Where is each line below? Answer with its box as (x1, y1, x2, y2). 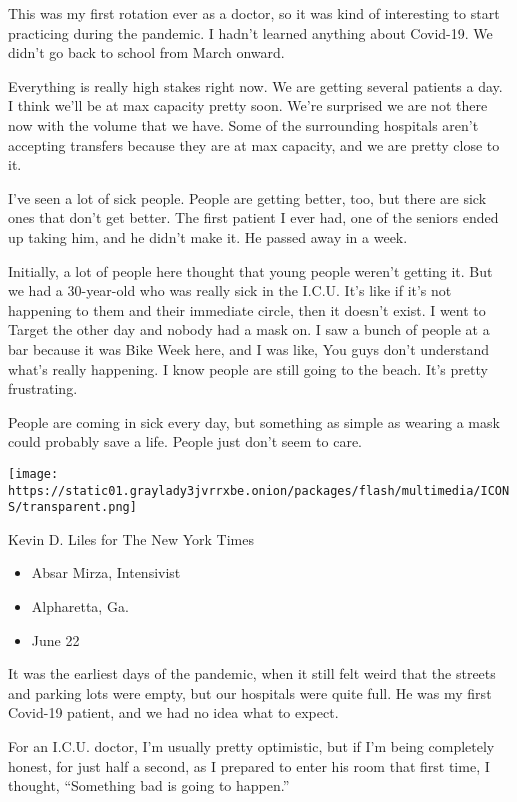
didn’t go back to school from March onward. (8, 42, 285, 63)
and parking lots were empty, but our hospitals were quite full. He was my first (8, 682, 492, 703)
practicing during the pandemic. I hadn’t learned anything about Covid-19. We (8, 22, 493, 43)
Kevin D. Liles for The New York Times (8, 528, 254, 549)
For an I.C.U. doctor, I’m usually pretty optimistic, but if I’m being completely (8, 736, 495, 756)
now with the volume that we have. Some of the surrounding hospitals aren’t (8, 114, 479, 135)
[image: (8, 466, 59, 481)
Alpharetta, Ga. (31, 596, 129, 617)
